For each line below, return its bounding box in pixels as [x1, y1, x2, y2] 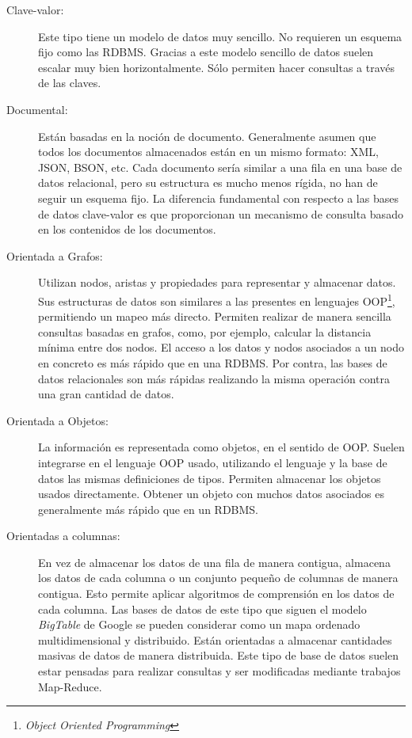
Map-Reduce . [38, 678, 102, 694]
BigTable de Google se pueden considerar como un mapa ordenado [38, 616, 360, 633]
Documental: [6, 101, 68, 117]
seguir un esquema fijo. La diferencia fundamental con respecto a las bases [38, 189, 399, 206]
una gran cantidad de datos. [38, 386, 174, 402]
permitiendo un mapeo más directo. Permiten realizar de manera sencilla [38, 308, 391, 325]
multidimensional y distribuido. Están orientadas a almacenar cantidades [38, 631, 392, 648]
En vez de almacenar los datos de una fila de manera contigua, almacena [38, 553, 391, 570]
